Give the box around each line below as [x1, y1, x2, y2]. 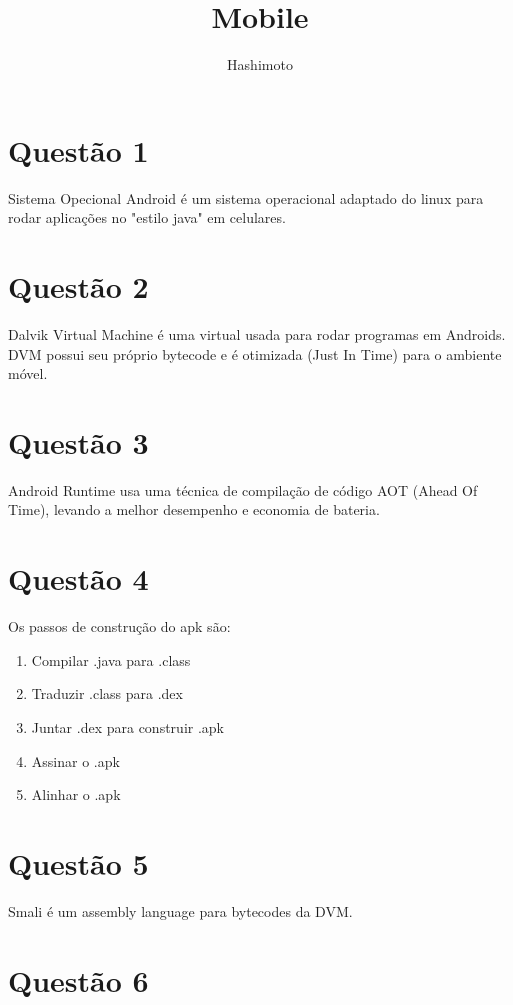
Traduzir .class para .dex [31, 683, 183, 704]
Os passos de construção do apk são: [8, 616, 231, 637]
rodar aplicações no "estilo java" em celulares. [8, 207, 286, 228]
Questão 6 [8, 959, 149, 1000]
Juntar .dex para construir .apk [31, 716, 224, 737]
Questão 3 [8, 421, 149, 462]
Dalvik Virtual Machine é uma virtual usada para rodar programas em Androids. [8, 323, 506, 344]
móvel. [8, 363, 48, 384]
